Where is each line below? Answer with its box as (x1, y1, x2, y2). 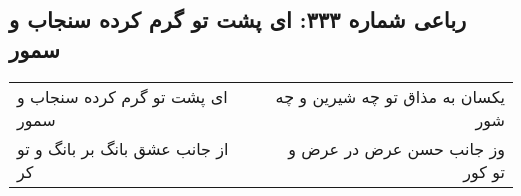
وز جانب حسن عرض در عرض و (288, 136, 505, 160)
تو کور (463, 159, 505, 183)
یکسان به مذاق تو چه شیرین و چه (275, 84, 505, 108)
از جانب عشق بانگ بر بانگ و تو (17, 136, 229, 160)
